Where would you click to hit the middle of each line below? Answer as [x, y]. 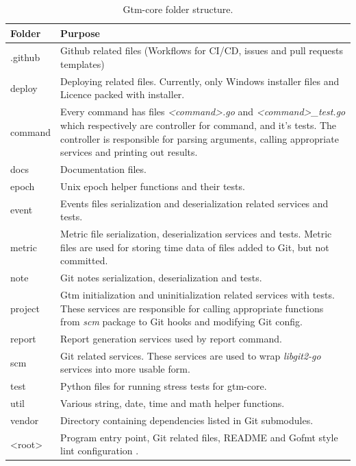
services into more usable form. [125, 369]
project [25, 308]
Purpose [80, 33]
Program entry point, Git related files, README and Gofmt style [199, 437]
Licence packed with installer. [123, 94]
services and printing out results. [129, 152]
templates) [82, 64]
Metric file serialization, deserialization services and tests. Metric [196, 234]
